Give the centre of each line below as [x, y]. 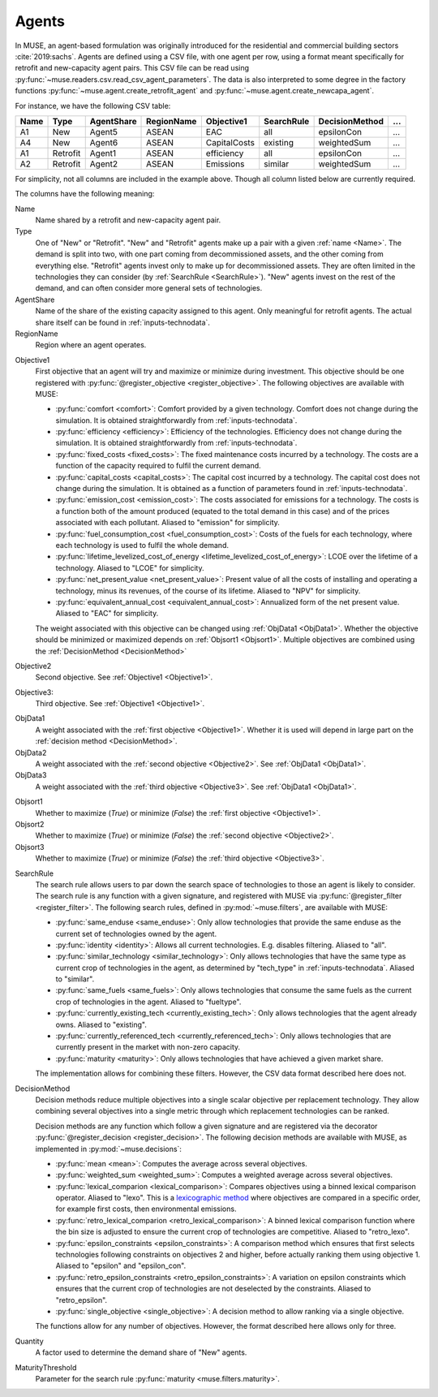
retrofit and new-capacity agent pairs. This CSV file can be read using [132, 68]
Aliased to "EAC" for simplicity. [107, 614]
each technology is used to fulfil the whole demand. [142, 545]
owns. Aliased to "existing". [101, 1024]
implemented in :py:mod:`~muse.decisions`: [109, 1149]
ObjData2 [31, 752]
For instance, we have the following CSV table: [93, 106]
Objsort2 [30, 824]
